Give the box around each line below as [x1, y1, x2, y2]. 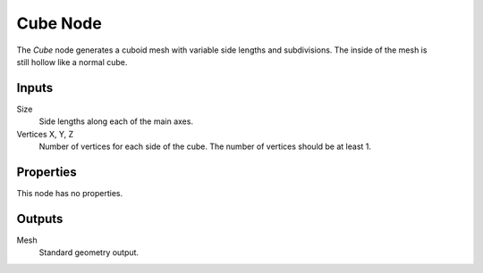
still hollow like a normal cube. [16, 56, 128, 67]
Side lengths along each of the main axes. [38, 116, 194, 127]
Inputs [16, 80, 54, 95]
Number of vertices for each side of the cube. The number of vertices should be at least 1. [38, 141, 371, 152]
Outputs [16, 211, 64, 227]
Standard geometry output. [38, 247, 139, 258]
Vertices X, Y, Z [16, 128, 74, 139]
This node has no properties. [16, 187, 123, 198]
